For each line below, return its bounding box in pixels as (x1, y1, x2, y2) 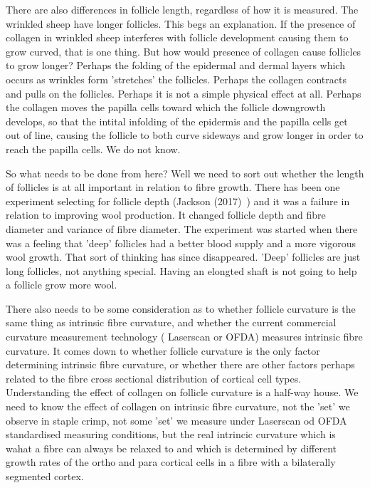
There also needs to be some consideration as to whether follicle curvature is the (6, 301, 356, 316)
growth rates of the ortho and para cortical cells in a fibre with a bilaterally (6, 455, 336, 469)
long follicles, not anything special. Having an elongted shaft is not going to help (6, 263, 357, 278)
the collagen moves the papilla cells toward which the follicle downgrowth (6, 100, 326, 115)
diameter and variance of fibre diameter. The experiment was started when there (6, 221, 358, 236)
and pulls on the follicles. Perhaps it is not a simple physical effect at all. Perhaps (6, 85, 361, 100)
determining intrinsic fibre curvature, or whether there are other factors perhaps (6, 357, 355, 372)
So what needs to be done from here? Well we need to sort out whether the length (6, 165, 364, 180)
